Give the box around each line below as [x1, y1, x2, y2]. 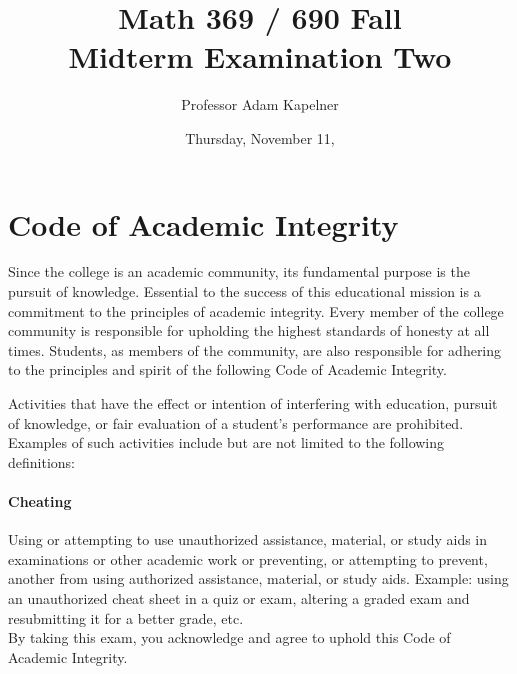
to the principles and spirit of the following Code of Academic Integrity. [8, 359, 447, 380]
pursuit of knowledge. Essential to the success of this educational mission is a [8, 281, 481, 302]
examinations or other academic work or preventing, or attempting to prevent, [8, 548, 488, 569]
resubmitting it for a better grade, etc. [8, 607, 244, 628]
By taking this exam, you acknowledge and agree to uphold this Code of [8, 627, 451, 648]
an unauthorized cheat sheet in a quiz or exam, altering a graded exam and [8, 587, 470, 608]
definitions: [8, 451, 75, 472]
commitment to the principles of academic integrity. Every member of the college [8, 300, 504, 321]
